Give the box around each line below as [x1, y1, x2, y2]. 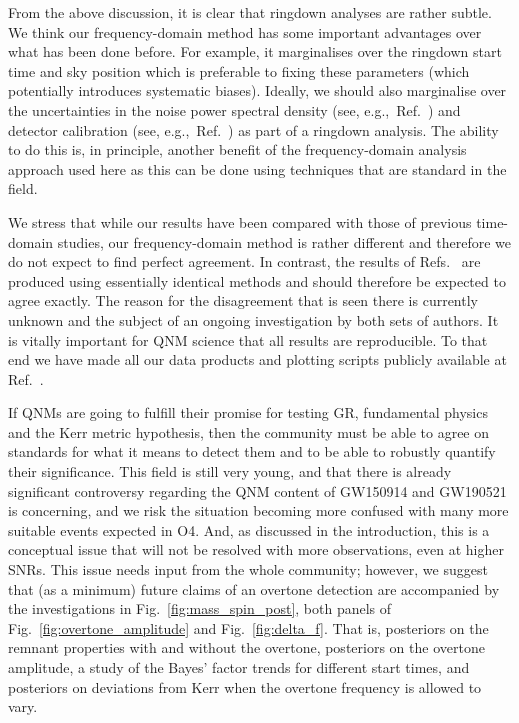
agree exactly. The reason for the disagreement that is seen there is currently [8, 290, 478, 311]
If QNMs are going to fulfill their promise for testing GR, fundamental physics [8, 402, 488, 423]
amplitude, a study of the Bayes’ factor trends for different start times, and [8, 657, 470, 677]
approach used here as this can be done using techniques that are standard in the [8, 158, 507, 179]
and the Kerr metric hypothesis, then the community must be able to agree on [8, 421, 490, 442]
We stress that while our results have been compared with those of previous [8, 211, 472, 232]
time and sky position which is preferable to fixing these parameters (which [8, 60, 470, 81]
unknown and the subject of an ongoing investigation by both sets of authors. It [8, 309, 499, 330]
